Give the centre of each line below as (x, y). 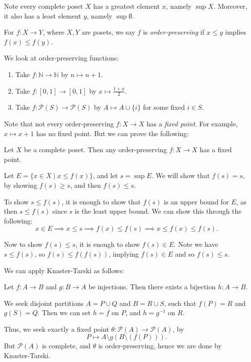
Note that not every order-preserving (59, 123)
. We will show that (181, 175)
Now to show (23, 244)
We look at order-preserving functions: (61, 58)
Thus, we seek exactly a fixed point (57, 329)
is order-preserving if (174, 32)
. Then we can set (64, 312)
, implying (124, 253)
